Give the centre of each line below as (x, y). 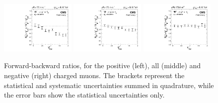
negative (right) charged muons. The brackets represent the (94, 75)
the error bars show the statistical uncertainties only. (84, 95)
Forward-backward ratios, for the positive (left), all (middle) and (103, 65)
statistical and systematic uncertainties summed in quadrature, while (109, 85)
